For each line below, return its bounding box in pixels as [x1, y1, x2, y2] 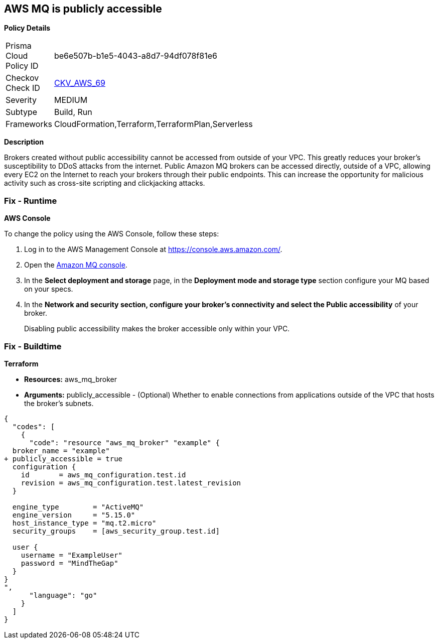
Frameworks [6, 119, 52, 130]
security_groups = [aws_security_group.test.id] [12, 527, 220, 535]
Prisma [6, 41, 32, 51]
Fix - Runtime [4, 195, 57, 206]
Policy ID [6, 61, 39, 71]
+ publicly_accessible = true [4, 454, 123, 463]
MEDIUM [54, 95, 88, 105]
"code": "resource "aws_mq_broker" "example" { [29, 438, 220, 447]
